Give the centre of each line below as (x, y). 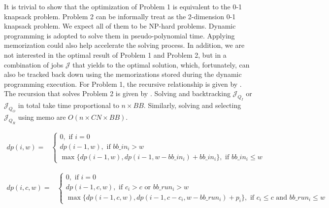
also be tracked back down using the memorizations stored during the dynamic (123, 74)
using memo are (42, 117)
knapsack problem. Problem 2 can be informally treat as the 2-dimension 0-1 (120, 16)
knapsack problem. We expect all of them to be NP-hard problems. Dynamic (120, 26)
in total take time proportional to (68, 105)
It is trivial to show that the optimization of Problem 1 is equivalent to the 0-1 (123, 6)
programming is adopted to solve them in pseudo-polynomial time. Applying (119, 35)
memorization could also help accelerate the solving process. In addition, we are (124, 45)
